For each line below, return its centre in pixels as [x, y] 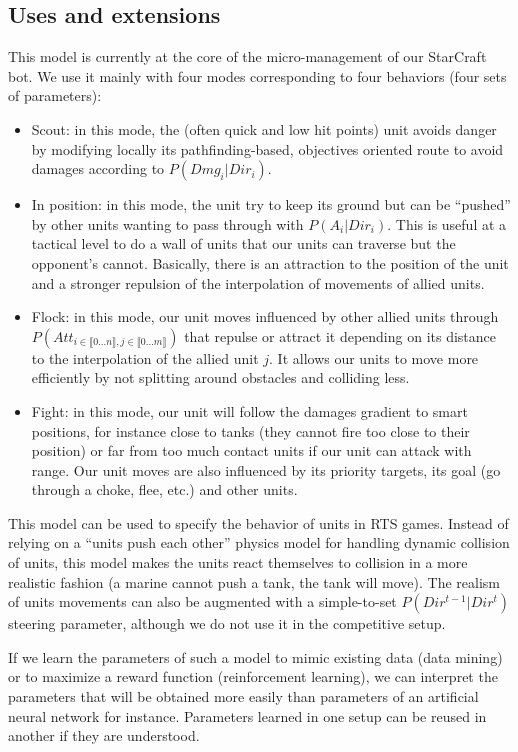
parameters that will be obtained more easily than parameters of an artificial [243, 696]
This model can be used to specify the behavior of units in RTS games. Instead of [258, 522]
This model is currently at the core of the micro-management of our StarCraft [247, 56]
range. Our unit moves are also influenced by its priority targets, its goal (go [266, 469]
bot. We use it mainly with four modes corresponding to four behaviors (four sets [257, 75]
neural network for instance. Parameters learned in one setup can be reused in [247, 715]
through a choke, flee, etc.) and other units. [164, 489]
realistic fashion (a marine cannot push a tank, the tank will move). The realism [254, 581]
